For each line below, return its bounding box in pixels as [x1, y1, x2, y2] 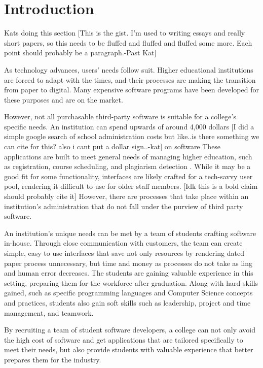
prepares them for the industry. [4, 354, 101, 364]
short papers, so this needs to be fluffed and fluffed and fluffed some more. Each [4, 37, 252, 48]
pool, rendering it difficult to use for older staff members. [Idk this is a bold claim [4, 181, 258, 191]
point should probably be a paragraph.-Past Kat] [4, 47, 157, 58]
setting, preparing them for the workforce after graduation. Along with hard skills [4, 277, 258, 288]
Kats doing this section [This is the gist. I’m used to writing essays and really [4, 27, 245, 38]
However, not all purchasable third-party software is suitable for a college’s [4, 111, 236, 122]
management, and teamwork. [4, 307, 94, 318]
